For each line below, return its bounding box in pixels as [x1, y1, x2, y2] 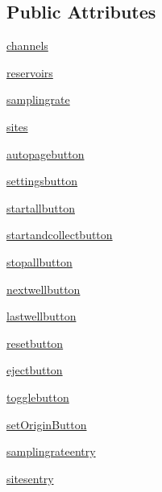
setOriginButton [6, 416, 87, 432]
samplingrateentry [6, 443, 96, 460]
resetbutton [6, 334, 64, 351]
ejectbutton [6, 362, 63, 378]
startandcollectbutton [6, 226, 113, 243]
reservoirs [6, 64, 53, 81]
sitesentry [6, 469, 54, 486]
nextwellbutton [6, 280, 81, 297]
